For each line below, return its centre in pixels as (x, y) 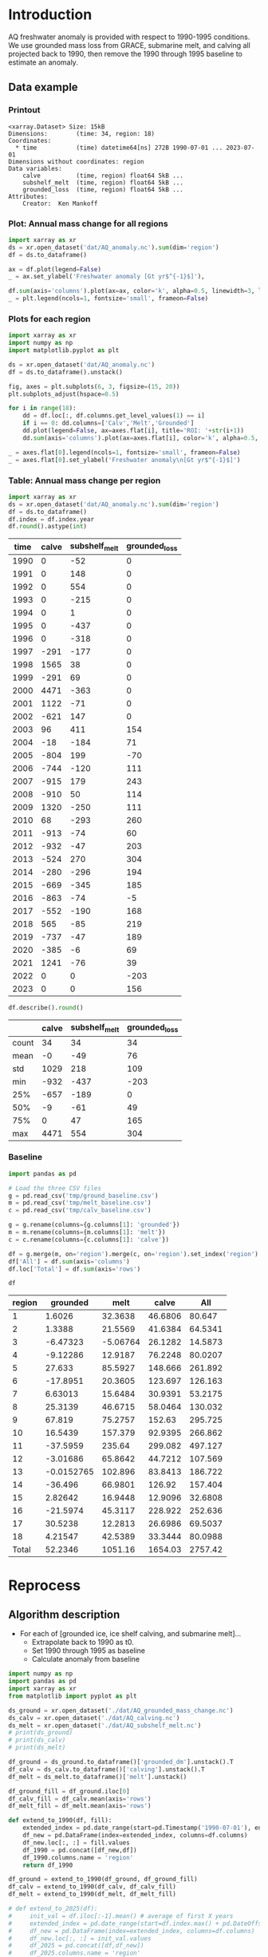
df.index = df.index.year (51, 519)
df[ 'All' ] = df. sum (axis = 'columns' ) (69, 1261)
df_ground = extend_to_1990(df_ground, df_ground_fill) (103, 1880)
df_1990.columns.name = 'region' (78, 1857)
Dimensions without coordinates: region (77, 161)
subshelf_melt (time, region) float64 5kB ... (103, 182)
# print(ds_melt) (37, 1748)
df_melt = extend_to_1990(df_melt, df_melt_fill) (93, 1894)
